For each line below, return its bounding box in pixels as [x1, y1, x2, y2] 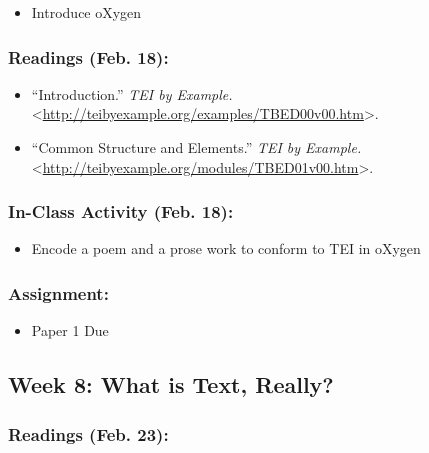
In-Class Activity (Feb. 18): [8, 199, 234, 224]
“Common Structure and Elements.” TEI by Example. [31, 137, 362, 157]
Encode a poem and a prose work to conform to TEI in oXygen [31, 238, 421, 259]
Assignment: [8, 280, 109, 305]
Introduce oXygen [31, 2, 142, 22]
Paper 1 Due [31, 320, 109, 341]
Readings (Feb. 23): [8, 421, 169, 446]
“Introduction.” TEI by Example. [31, 83, 233, 104]
